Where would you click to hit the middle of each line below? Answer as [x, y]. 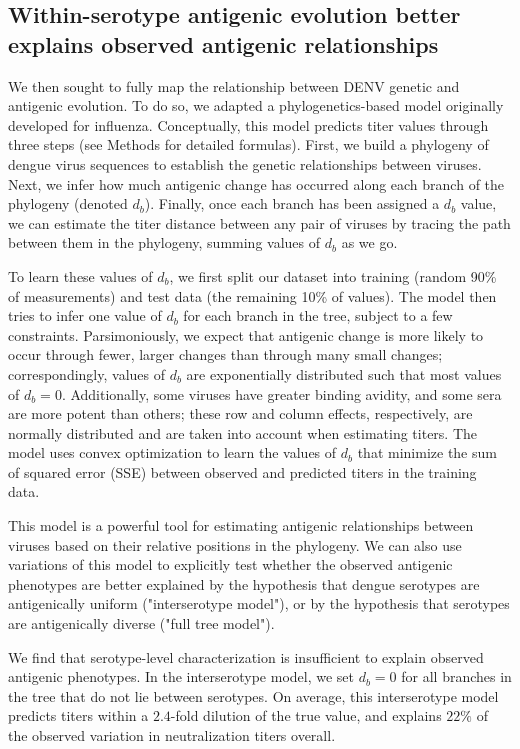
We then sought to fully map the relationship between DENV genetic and [234, 85]
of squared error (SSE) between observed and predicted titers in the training [242, 471]
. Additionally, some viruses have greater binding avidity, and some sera [281, 393]
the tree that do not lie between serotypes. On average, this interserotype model [253, 695]
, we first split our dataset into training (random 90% [333, 275]
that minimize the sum [427, 452]
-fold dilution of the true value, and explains [306, 715]
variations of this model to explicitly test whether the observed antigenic [230, 564]
